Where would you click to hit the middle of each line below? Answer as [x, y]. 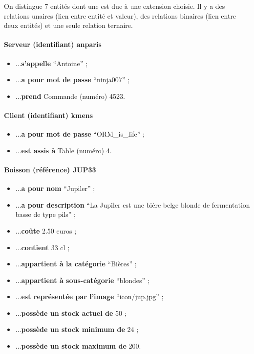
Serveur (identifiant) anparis [53, 44]
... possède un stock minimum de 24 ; [77, 329]
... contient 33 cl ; [42, 247]
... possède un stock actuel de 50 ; [71, 313]
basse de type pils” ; [45, 214]
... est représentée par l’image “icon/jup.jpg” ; [89, 296]
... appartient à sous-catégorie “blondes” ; [82, 280]
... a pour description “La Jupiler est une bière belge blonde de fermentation [133, 204]
